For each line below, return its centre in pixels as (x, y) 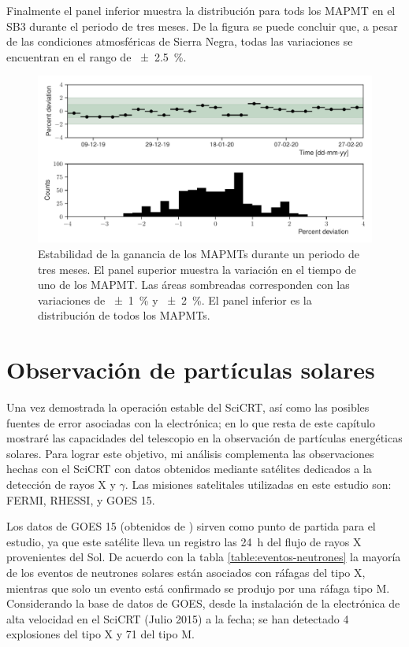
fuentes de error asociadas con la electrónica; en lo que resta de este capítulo (191, 422)
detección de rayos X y (61, 484)
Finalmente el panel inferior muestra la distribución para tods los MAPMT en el (201, 10)
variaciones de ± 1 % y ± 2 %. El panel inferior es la (175, 299)
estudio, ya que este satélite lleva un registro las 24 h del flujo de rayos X (184, 541)
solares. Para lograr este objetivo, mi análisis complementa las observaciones (190, 453)
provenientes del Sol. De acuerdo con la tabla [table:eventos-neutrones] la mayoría (204, 557)
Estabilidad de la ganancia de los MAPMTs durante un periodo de (199, 253)
